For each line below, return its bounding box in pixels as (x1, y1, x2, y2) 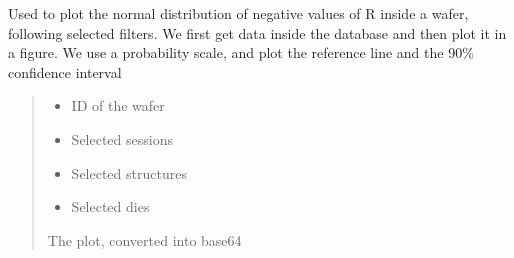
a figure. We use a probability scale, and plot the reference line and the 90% (8, 42, 474, 63)
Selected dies (71, 196, 150, 217)
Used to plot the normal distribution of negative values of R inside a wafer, (8, 3, 469, 23)
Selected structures (71, 162, 187, 183)
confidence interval (8, 61, 122, 82)
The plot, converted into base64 (47, 229, 242, 250)
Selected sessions (71, 128, 173, 149)
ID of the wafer (71, 95, 165, 116)
